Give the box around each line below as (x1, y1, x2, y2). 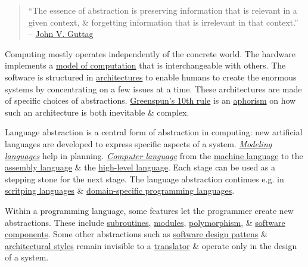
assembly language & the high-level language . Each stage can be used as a (5, 161, 276, 173)
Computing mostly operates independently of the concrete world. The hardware (5, 47, 296, 60)
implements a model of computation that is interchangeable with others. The (5, 59, 286, 72)
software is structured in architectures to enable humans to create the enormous (5, 70, 297, 83)
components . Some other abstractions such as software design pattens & (5, 228, 267, 240)
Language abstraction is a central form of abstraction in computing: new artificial (5, 126, 303, 138)
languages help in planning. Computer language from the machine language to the (5, 149, 303, 162)
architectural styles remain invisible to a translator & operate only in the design (5, 239, 297, 252)
